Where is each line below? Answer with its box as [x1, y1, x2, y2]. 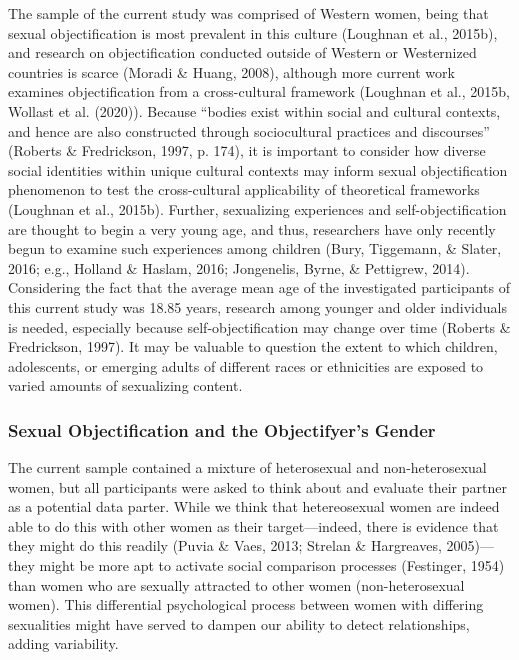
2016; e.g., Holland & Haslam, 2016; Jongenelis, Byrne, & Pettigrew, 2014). [8, 257, 470, 278]
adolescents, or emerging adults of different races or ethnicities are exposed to [8, 355, 484, 376]
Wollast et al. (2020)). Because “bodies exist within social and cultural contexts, [8, 100, 501, 121]
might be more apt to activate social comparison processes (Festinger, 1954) [39, 555, 505, 576]
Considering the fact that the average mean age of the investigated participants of [8, 277, 510, 298]
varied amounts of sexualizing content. [8, 375, 243, 396]
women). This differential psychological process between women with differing [8, 594, 484, 615]
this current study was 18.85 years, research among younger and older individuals [8, 296, 507, 317]
